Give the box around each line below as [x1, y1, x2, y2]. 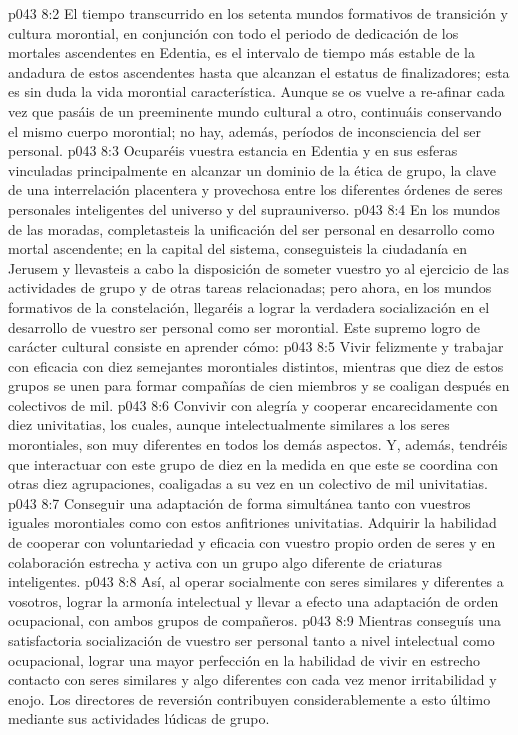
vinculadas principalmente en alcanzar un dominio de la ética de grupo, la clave [8, 159, 496, 180]
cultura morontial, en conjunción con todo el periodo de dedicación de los [8, 22, 459, 43]
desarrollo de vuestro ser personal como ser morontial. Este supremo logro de [8, 316, 480, 337]
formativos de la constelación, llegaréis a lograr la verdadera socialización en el [8, 296, 490, 317]
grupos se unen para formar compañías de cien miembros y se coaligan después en [8, 375, 510, 396]
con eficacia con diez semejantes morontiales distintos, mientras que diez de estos [8, 355, 504, 376]
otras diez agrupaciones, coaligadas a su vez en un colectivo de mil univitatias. [8, 473, 488, 494]
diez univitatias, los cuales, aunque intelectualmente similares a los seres [8, 414, 450, 435]
